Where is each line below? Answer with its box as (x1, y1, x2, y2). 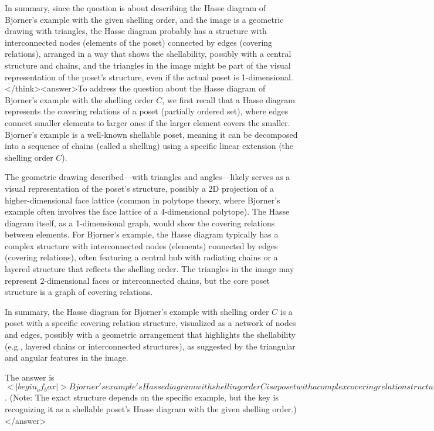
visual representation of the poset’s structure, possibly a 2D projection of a (5, 182, 274, 194)
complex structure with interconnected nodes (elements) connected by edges (5, 239, 278, 252)
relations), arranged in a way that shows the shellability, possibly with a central (5, 47, 291, 60)
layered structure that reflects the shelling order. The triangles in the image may (5, 263, 294, 275)
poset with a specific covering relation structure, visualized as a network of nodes (5, 317, 296, 329)
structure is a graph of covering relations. (5, 286, 153, 298)
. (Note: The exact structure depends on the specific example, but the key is (5, 391, 279, 403)
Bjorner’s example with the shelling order (5, 93, 154, 106)
